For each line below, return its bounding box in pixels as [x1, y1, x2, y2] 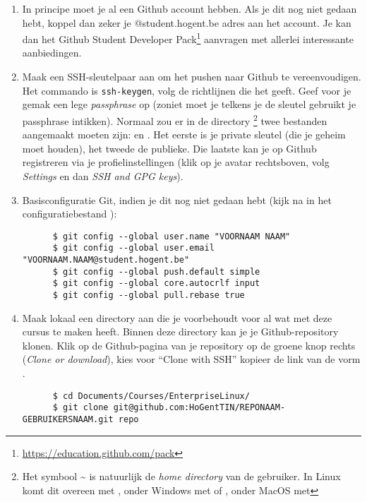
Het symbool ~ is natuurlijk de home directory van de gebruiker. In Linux [22, 469, 341, 484]
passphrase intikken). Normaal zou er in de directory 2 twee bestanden [22, 111, 327, 128]
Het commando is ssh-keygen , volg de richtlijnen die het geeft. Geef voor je [22, 83, 351, 97]
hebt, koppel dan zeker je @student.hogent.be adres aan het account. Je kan [22, 15, 351, 30]
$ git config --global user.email [52, 243, 215, 253]
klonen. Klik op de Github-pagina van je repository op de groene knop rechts [22, 337, 356, 352]
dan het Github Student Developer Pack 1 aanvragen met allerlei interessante [22, 30, 354, 46]
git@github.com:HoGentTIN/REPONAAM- [113, 402, 286, 413]
